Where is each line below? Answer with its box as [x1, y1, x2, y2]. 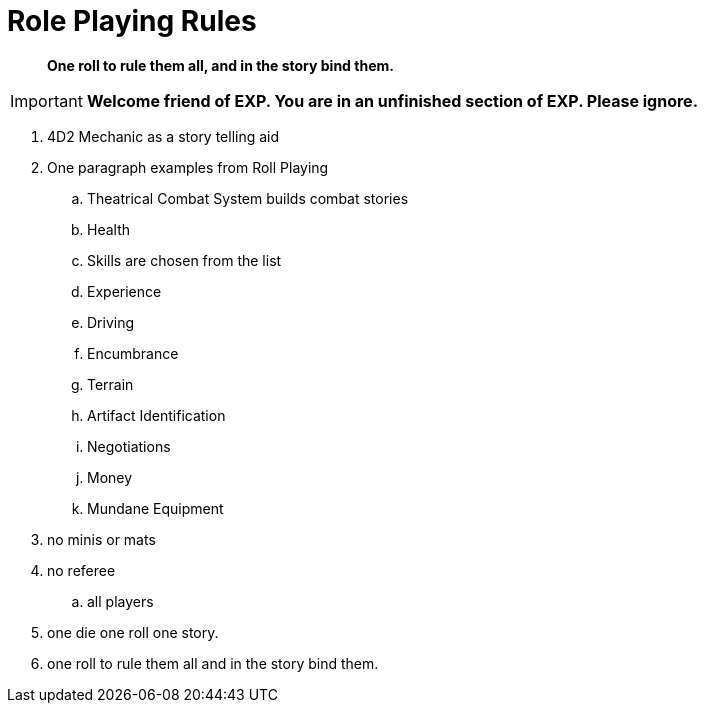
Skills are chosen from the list [87, 251, 282, 269]
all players [87, 592, 154, 610]
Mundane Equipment [87, 499, 224, 517]
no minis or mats [47, 530, 156, 548]
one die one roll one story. [47, 623, 219, 641]
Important [10, 90, 83, 111]
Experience [87, 282, 162, 300]
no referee [47, 561, 116, 579]
